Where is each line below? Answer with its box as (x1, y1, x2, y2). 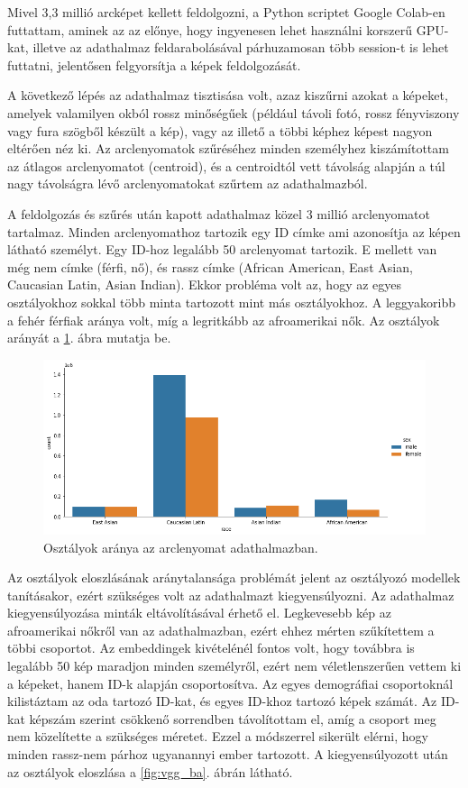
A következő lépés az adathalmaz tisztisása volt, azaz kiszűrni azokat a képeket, (7, 86, 448, 105)
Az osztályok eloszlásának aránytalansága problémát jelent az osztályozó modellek (7, 568, 461, 587)
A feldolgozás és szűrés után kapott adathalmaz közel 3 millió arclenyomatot (7, 204, 430, 223)
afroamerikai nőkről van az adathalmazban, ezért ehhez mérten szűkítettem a (7, 620, 435, 639)
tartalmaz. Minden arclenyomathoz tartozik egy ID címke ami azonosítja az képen (7, 222, 461, 241)
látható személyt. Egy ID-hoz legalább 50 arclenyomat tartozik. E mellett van (7, 240, 437, 259)
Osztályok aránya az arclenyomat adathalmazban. (43, 537, 318, 556)
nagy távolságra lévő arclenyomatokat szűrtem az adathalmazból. (7, 174, 368, 193)
